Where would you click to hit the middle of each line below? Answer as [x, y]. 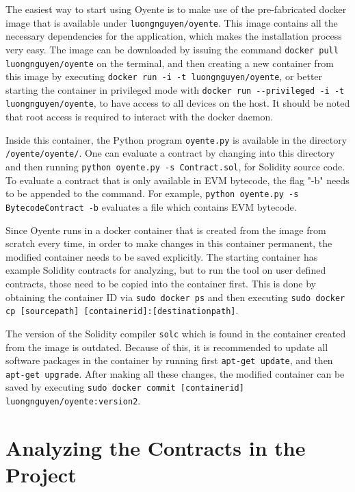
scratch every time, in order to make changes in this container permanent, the [169, 243]
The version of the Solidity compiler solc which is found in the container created [176, 333]
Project [41, 475]
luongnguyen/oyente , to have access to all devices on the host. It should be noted [178, 103]
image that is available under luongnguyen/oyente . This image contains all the [172, 22]
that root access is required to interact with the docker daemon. [140, 117]
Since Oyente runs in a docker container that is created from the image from [166, 230]
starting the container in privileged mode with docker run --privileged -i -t [175, 89]
